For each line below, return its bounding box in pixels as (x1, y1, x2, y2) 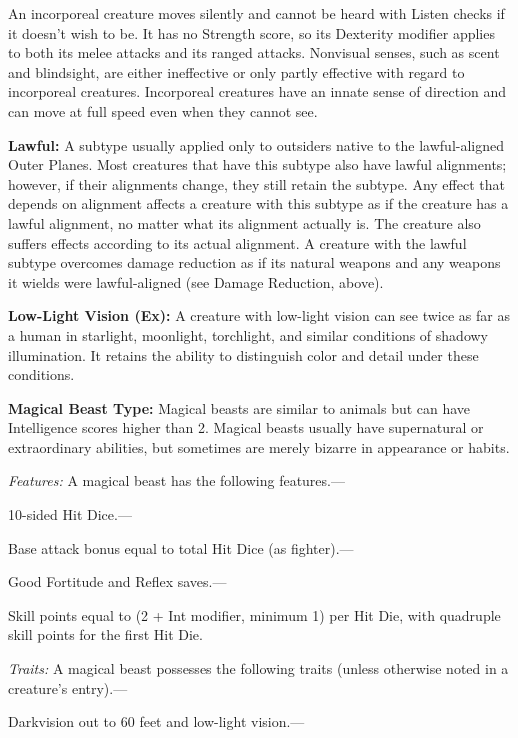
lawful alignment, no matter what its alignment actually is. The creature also (8, 212, 481, 233)
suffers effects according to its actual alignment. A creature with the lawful (8, 232, 467, 253)
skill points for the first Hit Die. (8, 624, 203, 645)
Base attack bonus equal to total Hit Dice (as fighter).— (8, 537, 354, 558)
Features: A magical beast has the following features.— (8, 470, 345, 491)
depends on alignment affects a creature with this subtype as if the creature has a (8, 193, 509, 214)
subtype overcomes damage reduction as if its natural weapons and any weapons (8, 252, 501, 273)
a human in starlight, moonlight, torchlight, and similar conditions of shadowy (8, 324, 488, 345)
